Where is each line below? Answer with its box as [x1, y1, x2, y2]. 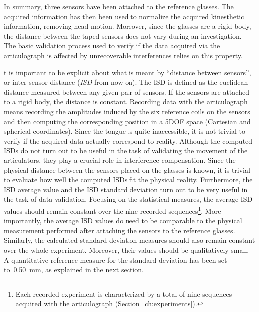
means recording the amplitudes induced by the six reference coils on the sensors [4, 106, 250, 116]
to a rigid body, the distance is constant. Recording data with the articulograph [4, 96, 248, 107]
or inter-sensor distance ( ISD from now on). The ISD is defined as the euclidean [4, 77, 248, 87]
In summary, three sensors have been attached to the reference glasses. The [4, 1, 234, 11]
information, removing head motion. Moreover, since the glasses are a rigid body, [4, 21, 251, 31]
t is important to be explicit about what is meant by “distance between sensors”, [4, 67, 251, 77]
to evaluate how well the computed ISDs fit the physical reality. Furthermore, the [4, 174, 253, 185]
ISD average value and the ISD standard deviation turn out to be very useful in [4, 184, 248, 194]
